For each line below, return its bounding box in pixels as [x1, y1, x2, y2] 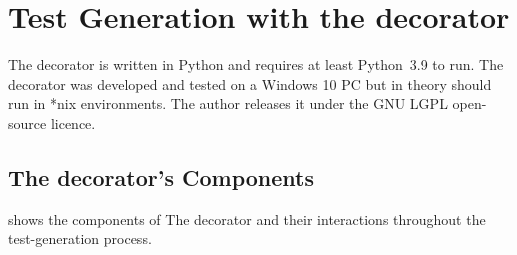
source [8, 112, 47, 133]
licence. [50, 112, 96, 133]
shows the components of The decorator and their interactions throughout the [8, 208, 486, 229]
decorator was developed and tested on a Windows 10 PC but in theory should [8, 73, 492, 94]
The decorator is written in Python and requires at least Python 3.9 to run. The [8, 54, 504, 75]
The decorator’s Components [8, 161, 314, 192]
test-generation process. [8, 228, 152, 249]
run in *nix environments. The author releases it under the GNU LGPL [8, 93, 448, 114]
